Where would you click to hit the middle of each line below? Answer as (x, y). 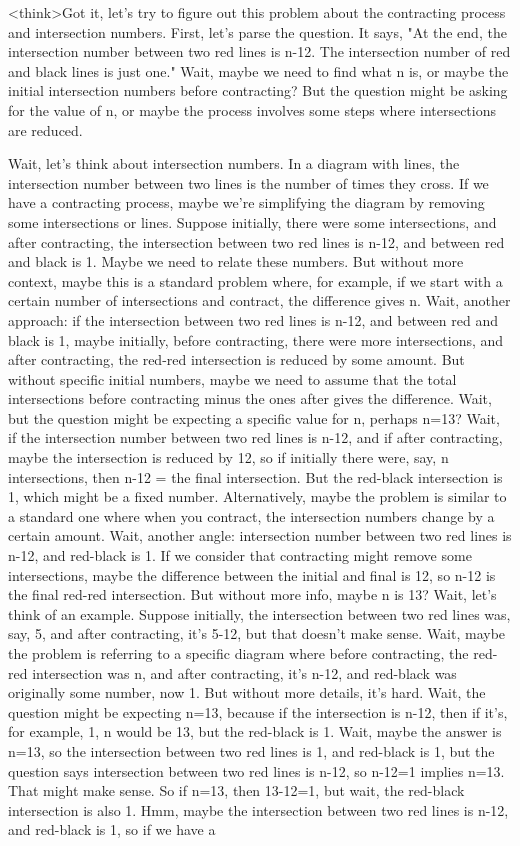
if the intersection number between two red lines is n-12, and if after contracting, (255, 437)
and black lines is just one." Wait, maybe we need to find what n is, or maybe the (258, 70)
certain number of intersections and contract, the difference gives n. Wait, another (259, 300)
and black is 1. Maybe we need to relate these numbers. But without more (236, 261)
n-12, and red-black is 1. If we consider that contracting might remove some (240, 555)
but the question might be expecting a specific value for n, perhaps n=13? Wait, (254, 417)
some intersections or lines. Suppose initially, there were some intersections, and (252, 221)
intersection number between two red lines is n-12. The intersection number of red (259, 51)
